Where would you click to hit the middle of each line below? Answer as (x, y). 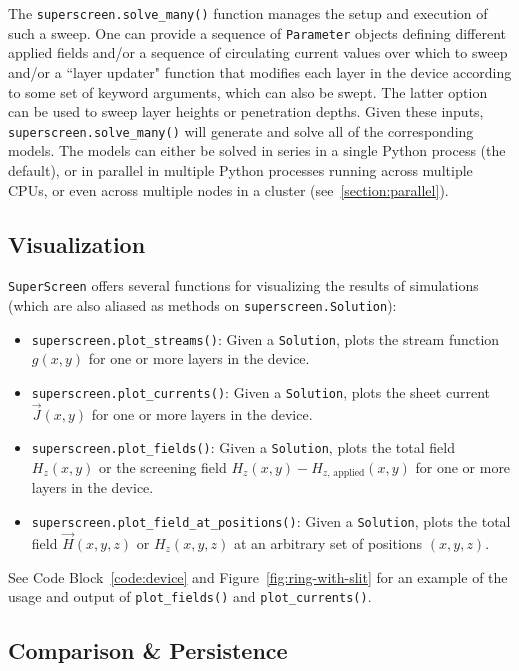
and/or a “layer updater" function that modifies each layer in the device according (260, 71)
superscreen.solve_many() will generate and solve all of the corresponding (241, 130)
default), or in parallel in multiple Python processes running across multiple (240, 169)
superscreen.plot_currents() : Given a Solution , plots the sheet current (260, 391)
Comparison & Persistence (148, 650)
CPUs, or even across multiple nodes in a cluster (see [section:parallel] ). (228, 189)
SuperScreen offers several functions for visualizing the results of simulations (243, 285)
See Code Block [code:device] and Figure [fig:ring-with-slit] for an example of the (258, 576)
